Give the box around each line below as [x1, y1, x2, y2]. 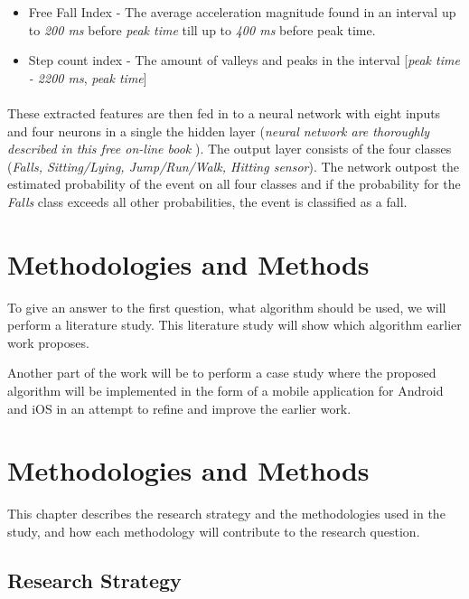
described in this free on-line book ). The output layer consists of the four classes [7, 139, 452, 158]
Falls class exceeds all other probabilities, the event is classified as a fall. [7, 192, 408, 211]
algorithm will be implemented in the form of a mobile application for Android [7, 381, 444, 400]
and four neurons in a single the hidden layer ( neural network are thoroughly [7, 121, 430, 140]
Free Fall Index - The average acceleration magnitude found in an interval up [28, 3, 456, 21]
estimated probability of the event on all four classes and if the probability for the [7, 174, 461, 193]
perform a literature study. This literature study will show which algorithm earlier [7, 315, 462, 334]
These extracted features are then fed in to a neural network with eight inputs [7, 103, 441, 122]
